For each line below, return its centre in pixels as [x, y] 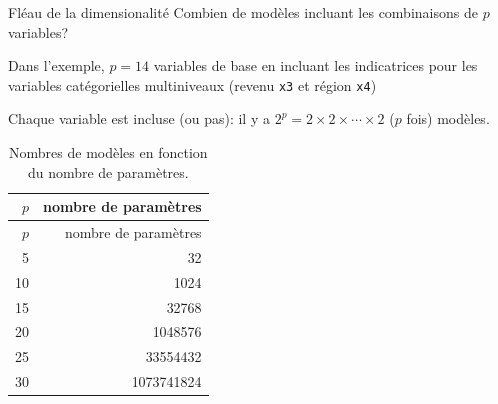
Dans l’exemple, [56, 65]
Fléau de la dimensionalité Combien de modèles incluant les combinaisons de [243, 12]
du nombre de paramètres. [108, 171]
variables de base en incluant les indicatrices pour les [315, 65]
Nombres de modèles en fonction [108, 152]
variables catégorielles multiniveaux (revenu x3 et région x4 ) [192, 84]
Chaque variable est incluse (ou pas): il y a [139, 118]
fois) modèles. [448, 118]
